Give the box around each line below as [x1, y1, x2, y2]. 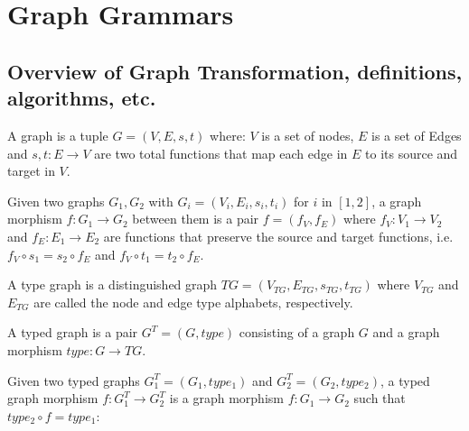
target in [7, 161, 55, 180]
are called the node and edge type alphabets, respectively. [33, 292, 353, 311]
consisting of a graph [239, 323, 355, 342]
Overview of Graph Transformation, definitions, [7, 57, 463, 85]
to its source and [365, 143, 458, 162]
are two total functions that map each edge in [94, 143, 348, 162]
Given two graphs [7, 191, 105, 210]
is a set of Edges [371, 125, 462, 144]
